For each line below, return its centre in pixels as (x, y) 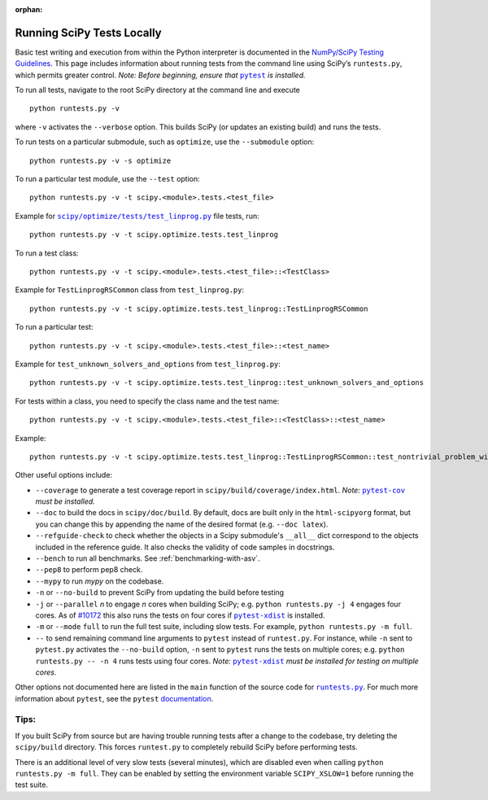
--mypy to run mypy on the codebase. (100, 581)
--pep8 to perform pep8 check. (89, 570)
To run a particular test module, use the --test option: (108, 179)
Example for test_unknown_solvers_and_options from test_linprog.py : (148, 364)
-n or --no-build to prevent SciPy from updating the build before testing (160, 592)
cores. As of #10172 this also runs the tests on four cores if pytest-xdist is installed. (180, 615)
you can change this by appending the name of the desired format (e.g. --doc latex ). (182, 524)
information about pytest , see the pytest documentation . (114, 698)
